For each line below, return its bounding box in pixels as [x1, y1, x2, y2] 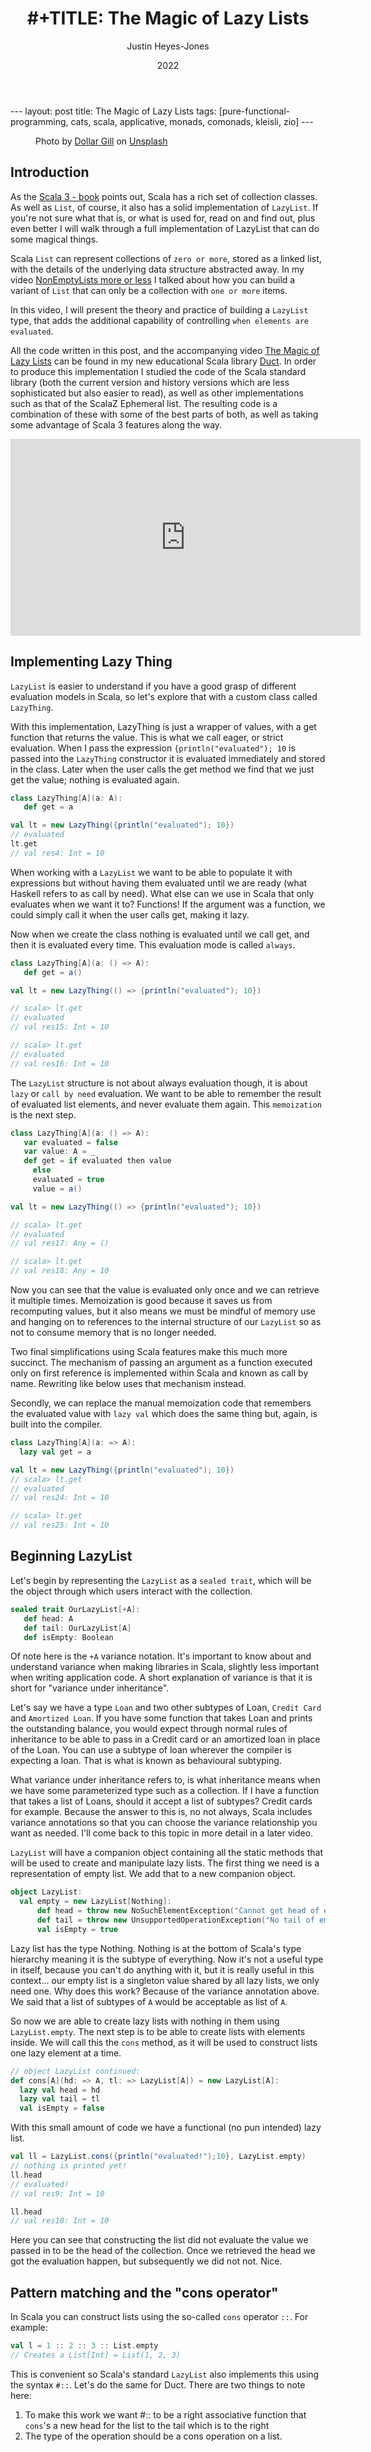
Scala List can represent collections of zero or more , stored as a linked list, [10, 252, 322, 264]
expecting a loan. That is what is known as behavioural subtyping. [10, 1755, 282, 1767]
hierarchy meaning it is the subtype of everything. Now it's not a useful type [10, 1953, 324, 1965]
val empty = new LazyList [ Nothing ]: [19, 1897, 172, 1907]
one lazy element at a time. [10, 2047, 122, 2059]
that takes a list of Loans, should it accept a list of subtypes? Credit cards [10, 1795, 313, 1807]
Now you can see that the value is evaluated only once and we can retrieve [10, 1284, 320, 1296]
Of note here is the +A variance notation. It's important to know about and [10, 1650, 312, 1662]
